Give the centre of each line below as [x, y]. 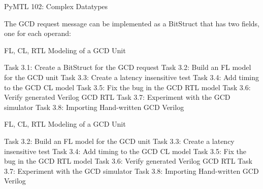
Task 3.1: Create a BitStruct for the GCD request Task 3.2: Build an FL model [128, 67]
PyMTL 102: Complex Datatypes [56, 6]
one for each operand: [38, 33]
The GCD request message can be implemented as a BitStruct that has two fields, [132, 23]
